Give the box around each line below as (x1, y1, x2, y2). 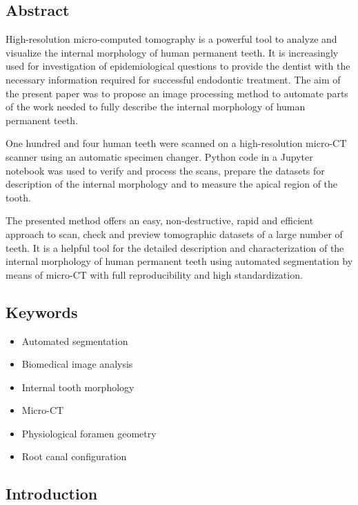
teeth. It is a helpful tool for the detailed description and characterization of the (6, 240, 344, 255)
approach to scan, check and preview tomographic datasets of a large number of (6, 226, 343, 241)
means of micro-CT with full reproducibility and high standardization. (6, 267, 303, 281)
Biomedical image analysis (21, 357, 133, 371)
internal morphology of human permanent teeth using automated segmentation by (6, 254, 353, 268)
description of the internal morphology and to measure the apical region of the (6, 177, 338, 191)
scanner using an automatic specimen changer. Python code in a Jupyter (6, 149, 313, 164)
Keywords (6, 301, 78, 322)
